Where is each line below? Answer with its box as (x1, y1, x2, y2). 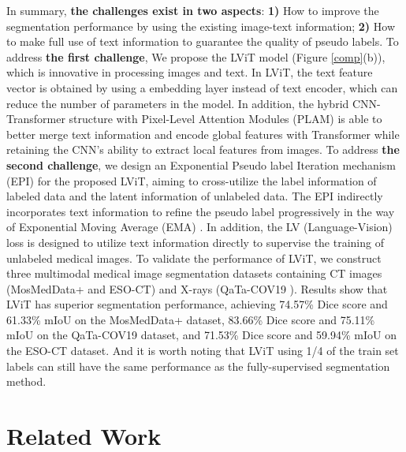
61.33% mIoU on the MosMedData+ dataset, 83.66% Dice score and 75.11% (6, 311, 375, 327)
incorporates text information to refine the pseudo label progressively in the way (6, 203, 395, 219)
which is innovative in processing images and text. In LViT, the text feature (6, 64, 373, 80)
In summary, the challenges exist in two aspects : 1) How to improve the (6, 2, 379, 18)
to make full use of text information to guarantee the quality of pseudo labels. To (6, 33, 399, 50)
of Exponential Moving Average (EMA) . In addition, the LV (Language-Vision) (6, 219, 393, 235)
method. (6, 373, 47, 390)
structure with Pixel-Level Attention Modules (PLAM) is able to (69, 110, 382, 127)
